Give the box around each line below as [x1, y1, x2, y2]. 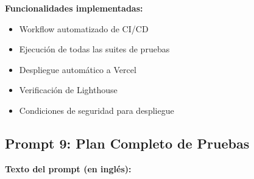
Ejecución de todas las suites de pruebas [19, 43, 170, 55]
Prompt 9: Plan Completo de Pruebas [5, 133, 250, 152]
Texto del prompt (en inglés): [5, 162, 132, 175]
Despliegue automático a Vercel [19, 63, 136, 75]
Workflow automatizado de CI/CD [19, 22, 149, 35]
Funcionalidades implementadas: [5, 2, 143, 14]
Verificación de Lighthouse [19, 83, 118, 96]
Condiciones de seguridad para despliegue [19, 104, 174, 116]
